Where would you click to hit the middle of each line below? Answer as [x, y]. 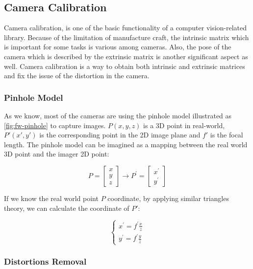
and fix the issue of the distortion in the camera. [77, 76]
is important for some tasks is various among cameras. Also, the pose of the [118, 47]
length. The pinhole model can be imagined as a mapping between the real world [126, 144]
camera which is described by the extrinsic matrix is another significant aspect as [126, 56]
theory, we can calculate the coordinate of [67, 208]
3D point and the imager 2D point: [57, 154]
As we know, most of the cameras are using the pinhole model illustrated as [118, 115]
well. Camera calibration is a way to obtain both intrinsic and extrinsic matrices [125, 66]
